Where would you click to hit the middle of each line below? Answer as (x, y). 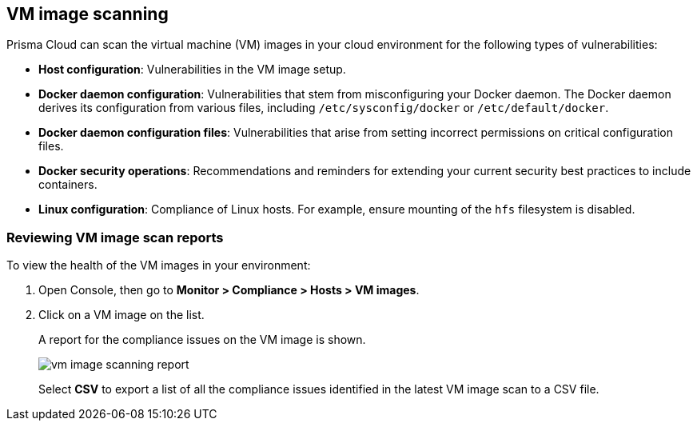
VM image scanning (88, 14)
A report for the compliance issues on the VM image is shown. (202, 340)
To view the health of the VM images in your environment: (159, 265)
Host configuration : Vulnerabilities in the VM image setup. (192, 70)
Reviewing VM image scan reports (115, 237)
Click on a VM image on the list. (121, 315)
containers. (68, 185)
